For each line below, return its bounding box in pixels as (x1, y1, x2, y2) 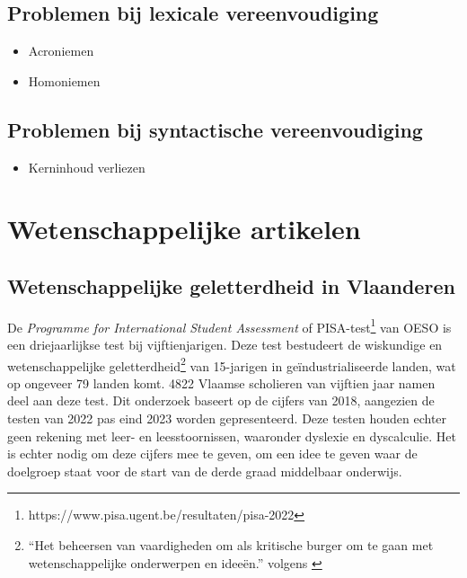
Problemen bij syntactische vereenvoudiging (7, 115, 423, 143)
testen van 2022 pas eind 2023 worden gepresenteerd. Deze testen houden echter (7, 409, 447, 428)
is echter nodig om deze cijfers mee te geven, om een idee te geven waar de (7, 444, 418, 463)
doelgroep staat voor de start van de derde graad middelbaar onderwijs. (7, 461, 402, 480)
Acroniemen (28, 41, 94, 60)
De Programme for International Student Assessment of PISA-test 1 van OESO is (7, 315, 452, 336)
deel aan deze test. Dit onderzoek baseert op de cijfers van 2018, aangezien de (7, 391, 435, 410)
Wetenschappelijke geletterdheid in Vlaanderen (7, 271, 455, 299)
